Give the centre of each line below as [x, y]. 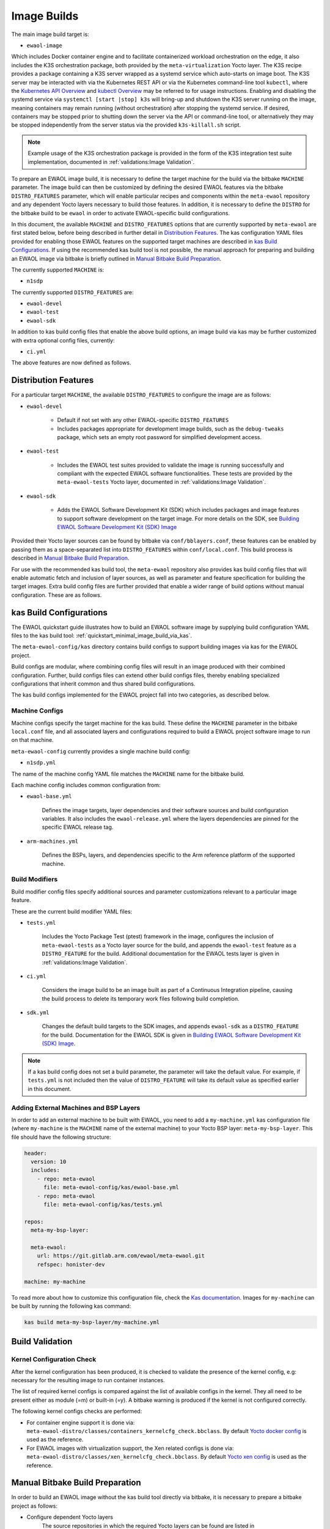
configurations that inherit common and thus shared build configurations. [103, 684]
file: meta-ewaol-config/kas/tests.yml [103, 1205]
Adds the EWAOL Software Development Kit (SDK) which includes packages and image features [178, 510]
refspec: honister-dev [71, 1264]
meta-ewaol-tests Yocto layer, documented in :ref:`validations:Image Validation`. [161, 482]
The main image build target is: [50, 34]
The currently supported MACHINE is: [58, 270]
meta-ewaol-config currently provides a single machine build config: [101, 751]
